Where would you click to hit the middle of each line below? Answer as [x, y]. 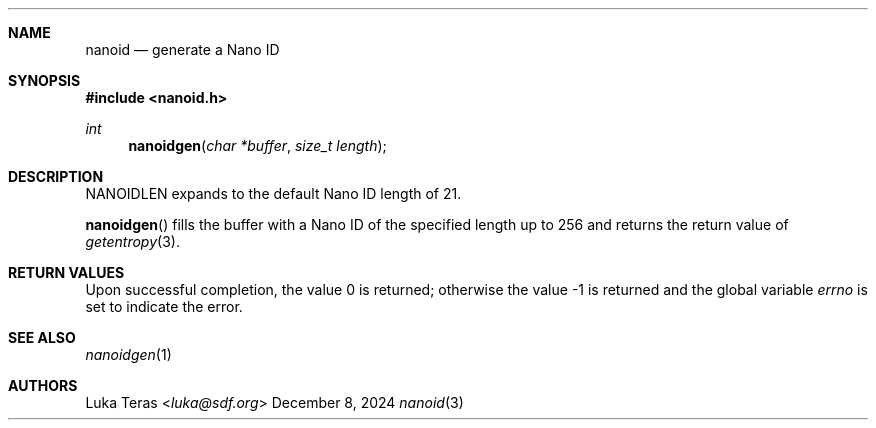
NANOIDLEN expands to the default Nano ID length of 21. [273, 193]
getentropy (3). [132, 241]
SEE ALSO [42, 337]
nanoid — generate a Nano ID [182, 49]
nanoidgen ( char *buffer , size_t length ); [257, 145]
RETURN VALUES [66, 272]
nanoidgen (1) [128, 354]
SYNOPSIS [44, 80]
